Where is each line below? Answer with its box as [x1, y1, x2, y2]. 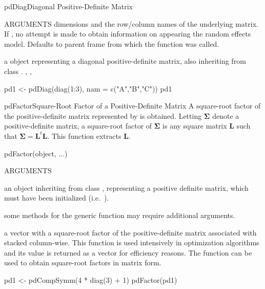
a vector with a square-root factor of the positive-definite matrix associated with [4, 227, 257, 238]
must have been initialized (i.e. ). [4, 192, 109, 203]
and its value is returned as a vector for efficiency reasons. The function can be [4, 247, 252, 258]
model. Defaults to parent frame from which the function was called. [4, 38, 219, 49]
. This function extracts [47, 130, 121, 141]
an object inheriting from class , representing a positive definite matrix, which [4, 182, 249, 193]
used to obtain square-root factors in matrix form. [4, 257, 161, 268]
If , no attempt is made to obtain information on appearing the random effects [4, 28, 251, 39]
